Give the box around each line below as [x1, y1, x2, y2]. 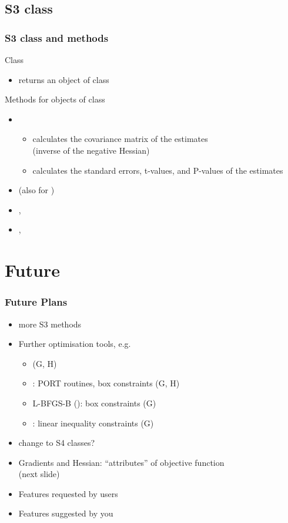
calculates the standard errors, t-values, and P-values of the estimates [32, 164, 283, 176]
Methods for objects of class [5, 93, 105, 105]
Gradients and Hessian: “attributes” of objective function [18, 456, 225, 468]
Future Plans [5, 294, 68, 309]
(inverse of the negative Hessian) [32, 144, 150, 156]
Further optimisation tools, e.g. [18, 337, 131, 350]
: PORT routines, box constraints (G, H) [32, 377, 180, 389]
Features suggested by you [18, 507, 113, 519]
